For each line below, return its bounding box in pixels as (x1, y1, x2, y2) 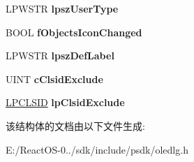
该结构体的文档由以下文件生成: (6, 118, 145, 133)
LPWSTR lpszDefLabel (6, 48, 114, 63)
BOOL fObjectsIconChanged (6, 24, 142, 39)
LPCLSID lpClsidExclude (6, 95, 125, 110)
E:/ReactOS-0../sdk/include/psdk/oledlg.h (6, 142, 188, 156)
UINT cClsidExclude (6, 71, 103, 86)
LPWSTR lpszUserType (6, 1, 119, 15)
